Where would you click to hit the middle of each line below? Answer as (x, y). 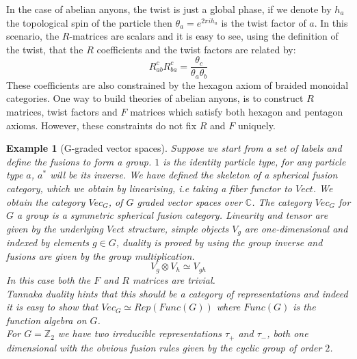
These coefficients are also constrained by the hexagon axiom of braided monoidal (177, 84)
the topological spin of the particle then (89, 22)
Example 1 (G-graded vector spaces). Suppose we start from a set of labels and (174, 148)
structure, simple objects (178, 228)
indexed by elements (48, 242)
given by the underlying (55, 228)
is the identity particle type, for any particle (254, 161)
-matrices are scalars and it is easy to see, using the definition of (204, 36)
